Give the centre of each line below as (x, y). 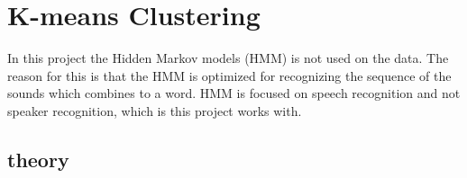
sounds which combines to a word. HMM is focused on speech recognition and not (234, 93)
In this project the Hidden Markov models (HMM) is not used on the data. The (228, 58)
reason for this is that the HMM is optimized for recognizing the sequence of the (229, 75)
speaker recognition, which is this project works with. (155, 110)
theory (38, 159)
